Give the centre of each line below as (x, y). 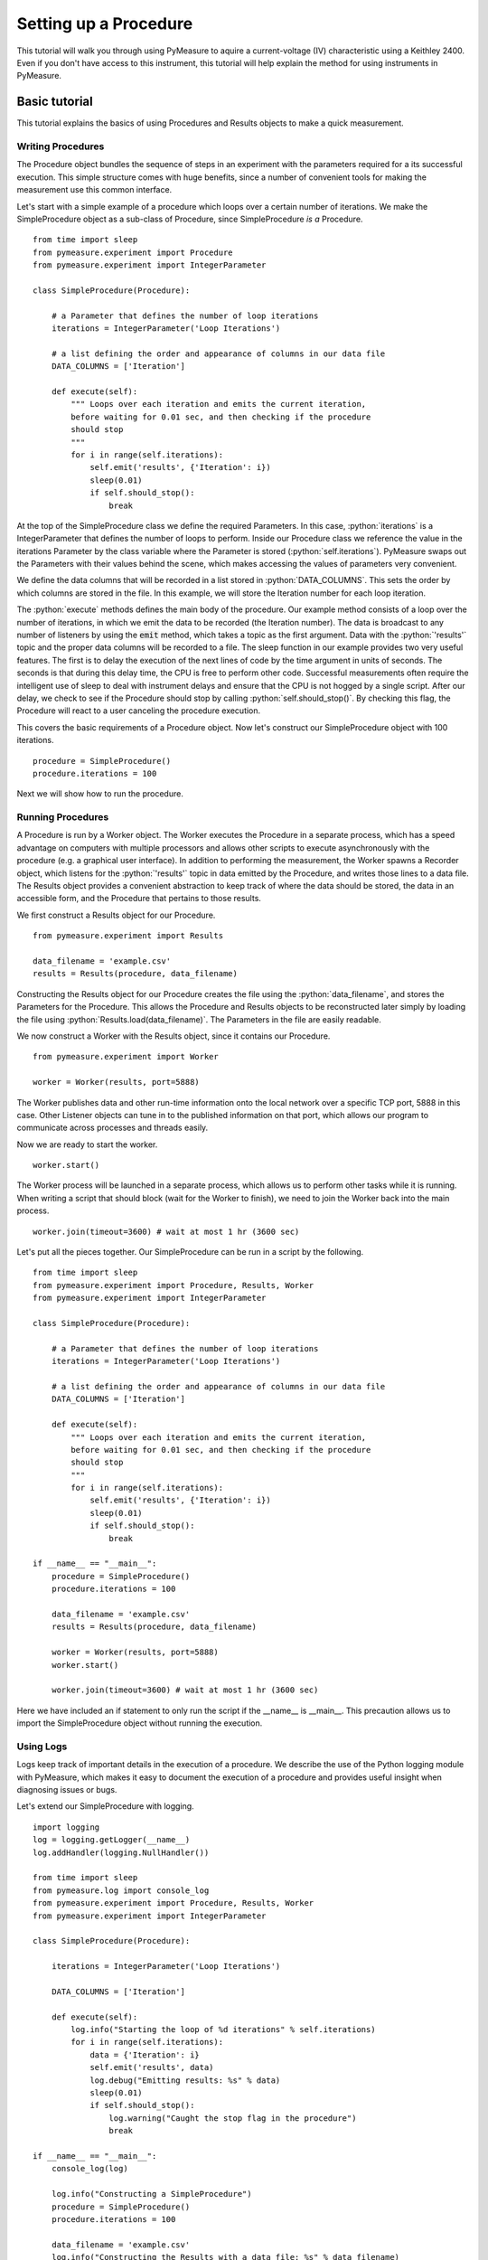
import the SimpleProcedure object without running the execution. (140, 1723)
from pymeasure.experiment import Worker (126, 1057)
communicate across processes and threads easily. (113, 1128)
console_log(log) (89, 2169)
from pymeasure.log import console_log (121, 1890)
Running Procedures (63, 817)
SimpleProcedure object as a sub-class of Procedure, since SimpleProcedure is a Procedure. (190, 219)
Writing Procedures (61, 146)
